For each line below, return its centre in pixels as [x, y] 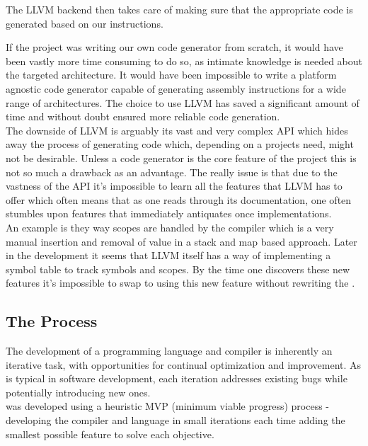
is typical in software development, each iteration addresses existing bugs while [177, 378]
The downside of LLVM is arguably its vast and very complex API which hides [177, 130]
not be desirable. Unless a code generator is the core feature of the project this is [181, 158]
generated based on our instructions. [85, 23]
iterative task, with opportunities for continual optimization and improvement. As [184, 364]
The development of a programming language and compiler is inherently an [169, 351]
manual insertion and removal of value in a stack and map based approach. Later [182, 241]
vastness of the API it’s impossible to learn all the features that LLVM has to [174, 186]
